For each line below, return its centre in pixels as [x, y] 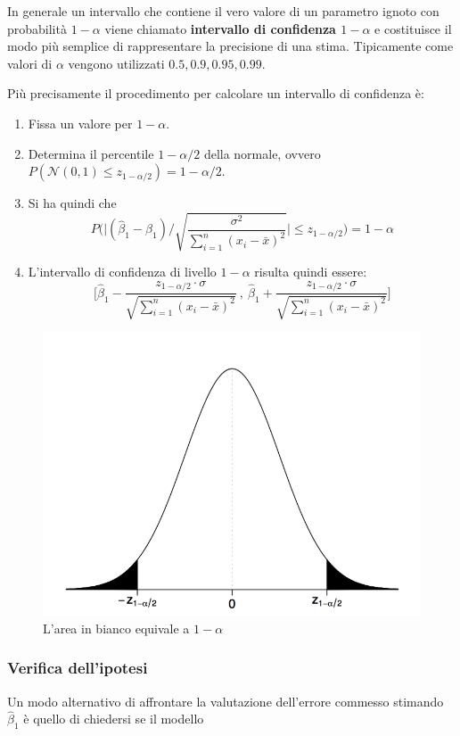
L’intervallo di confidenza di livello [122, 272]
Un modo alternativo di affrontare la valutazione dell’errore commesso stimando [226, 701]
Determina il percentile [91, 153]
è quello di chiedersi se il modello [114, 719]
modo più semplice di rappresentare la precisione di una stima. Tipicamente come [230, 46]
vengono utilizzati [116, 63]
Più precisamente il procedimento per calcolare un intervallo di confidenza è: [216, 93]
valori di [30, 63]
